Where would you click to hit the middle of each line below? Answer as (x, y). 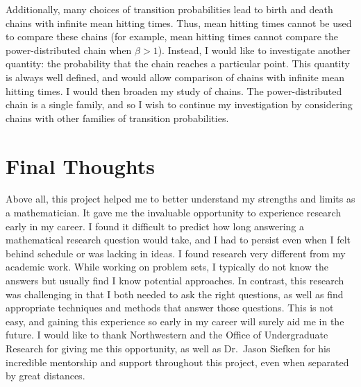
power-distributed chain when (69, 50)
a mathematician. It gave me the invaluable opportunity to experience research (174, 213)
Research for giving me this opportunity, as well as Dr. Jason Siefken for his (168, 348)
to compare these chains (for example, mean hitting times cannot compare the (172, 36)
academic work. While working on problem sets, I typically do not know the (167, 267)
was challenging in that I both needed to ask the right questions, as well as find (175, 294)
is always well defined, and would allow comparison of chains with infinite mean (175, 77)
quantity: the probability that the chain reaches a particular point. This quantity (178, 63)
